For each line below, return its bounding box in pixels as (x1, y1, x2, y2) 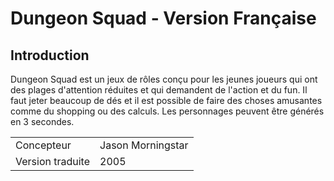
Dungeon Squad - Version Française (10, 7, 317, 30)
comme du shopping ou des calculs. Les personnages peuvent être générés (10, 105, 325, 117)
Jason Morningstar (99, 138, 189, 152)
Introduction (10, 47, 90, 64)
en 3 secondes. (10, 116, 75, 127)
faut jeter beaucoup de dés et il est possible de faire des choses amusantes (10, 95, 323, 106)
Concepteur (15, 138, 72, 152)
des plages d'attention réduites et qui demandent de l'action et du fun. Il (10, 84, 308, 96)
